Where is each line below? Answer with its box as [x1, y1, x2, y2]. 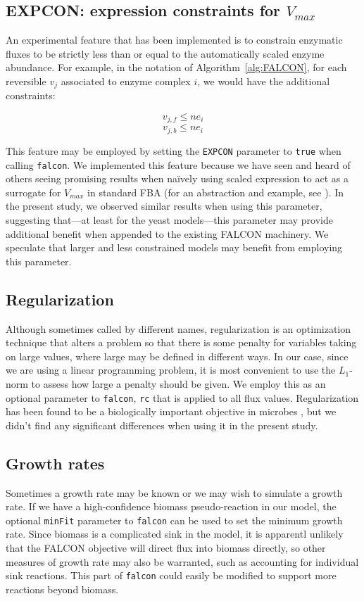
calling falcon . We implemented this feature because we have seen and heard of [6, 157, 351, 172]
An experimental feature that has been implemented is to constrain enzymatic [6, 32, 343, 47]
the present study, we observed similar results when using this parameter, [6, 198, 322, 213]
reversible [6, 73, 46, 88]
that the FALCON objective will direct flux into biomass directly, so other [6, 540, 326, 555]
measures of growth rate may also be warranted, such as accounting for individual [6, 554, 359, 569]
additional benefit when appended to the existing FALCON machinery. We [6, 226, 329, 241]
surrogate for [6, 184, 61, 199]
